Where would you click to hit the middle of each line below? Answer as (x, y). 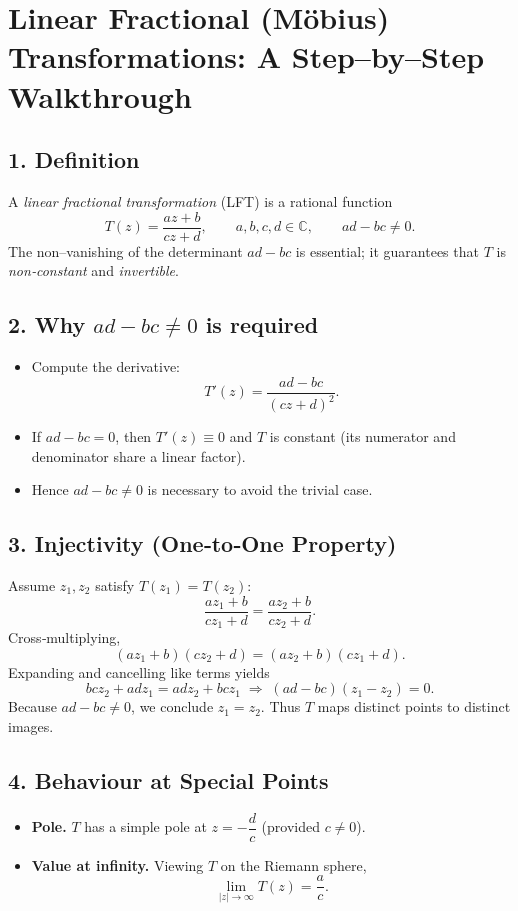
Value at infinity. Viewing (117, 864)
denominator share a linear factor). (138, 455)
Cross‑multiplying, (64, 637)
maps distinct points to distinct (414, 706)
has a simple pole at (145, 826)
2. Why (47, 324)
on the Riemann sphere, (293, 864)
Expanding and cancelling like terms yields (139, 671)
